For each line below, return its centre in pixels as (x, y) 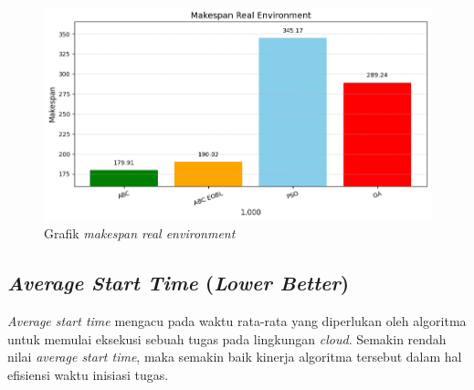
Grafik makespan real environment (140, 233)
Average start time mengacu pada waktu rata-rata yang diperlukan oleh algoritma (237, 321)
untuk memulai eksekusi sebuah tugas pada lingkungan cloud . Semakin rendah (227, 338)
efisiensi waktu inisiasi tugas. (88, 374)
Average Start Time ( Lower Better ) (179, 283)
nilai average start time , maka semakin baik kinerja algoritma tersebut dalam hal (235, 357)
